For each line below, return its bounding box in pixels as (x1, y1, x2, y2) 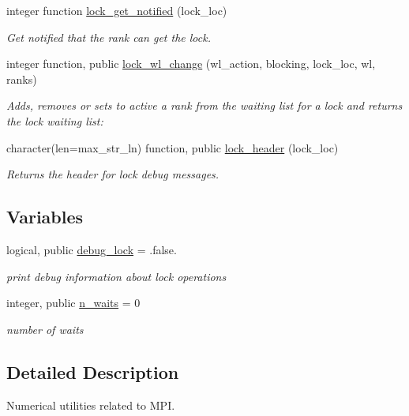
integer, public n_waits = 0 (6, 294, 141, 311)
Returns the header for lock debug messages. (6, 166, 220, 182)
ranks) (6, 70, 37, 87)
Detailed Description (6, 359, 179, 384)
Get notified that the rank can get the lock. (6, 28, 211, 45)
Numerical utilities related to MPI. (6, 396, 175, 413)
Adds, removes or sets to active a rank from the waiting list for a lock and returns (6, 97, 403, 114)
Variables (6, 204, 84, 229)
